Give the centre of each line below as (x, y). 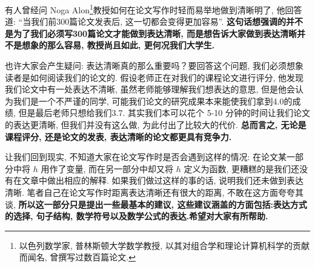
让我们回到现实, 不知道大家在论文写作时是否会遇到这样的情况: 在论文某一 (150, 157)
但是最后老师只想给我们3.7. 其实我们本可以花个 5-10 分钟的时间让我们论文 (164, 113)
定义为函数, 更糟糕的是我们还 (241, 168)
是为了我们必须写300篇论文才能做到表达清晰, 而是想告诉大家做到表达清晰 (151, 33)
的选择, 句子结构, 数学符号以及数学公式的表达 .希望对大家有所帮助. (137, 216)
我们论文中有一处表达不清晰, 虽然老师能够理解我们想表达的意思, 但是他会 (150, 89)
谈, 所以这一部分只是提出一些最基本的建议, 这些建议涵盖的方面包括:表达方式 (156, 204)
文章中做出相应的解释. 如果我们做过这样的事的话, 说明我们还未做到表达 (163, 180)
